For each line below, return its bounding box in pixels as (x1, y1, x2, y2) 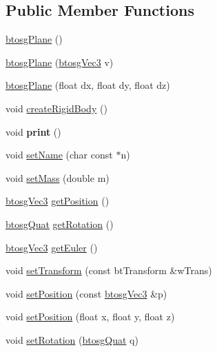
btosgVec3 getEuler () (6, 240, 98, 254)
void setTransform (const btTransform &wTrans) (6, 263, 212, 278)
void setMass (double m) (6, 170, 110, 185)
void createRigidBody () (6, 101, 107, 115)
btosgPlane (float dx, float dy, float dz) (6, 78, 170, 92)
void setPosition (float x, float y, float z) (6, 309, 175, 324)
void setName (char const (6, 147, 113, 162)
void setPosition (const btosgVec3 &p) (6, 286, 167, 300)
